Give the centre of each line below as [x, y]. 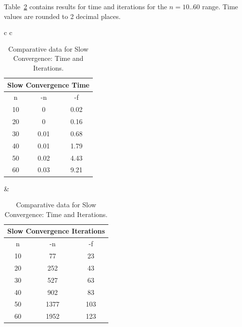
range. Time [220, 6]
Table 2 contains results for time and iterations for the [86, 6]
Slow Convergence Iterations [56, 231]
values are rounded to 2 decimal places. [62, 16]
